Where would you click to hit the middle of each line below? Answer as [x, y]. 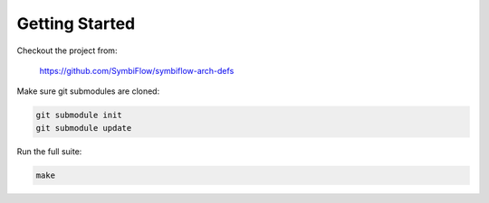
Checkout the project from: [67, 51]
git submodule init [79, 115]
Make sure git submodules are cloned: [88, 91]
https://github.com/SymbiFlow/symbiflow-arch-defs [137, 70]
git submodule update [84, 128]
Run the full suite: [49, 151]
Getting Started [76, 23]
